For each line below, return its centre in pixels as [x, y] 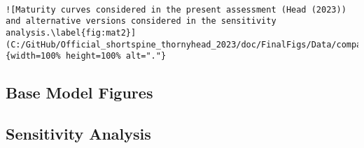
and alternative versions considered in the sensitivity [141, 21]
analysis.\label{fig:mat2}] [71, 32]
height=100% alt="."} [116, 56]
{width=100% [33, 56]
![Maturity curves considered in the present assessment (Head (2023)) [176, 9]
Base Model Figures [79, 92]
